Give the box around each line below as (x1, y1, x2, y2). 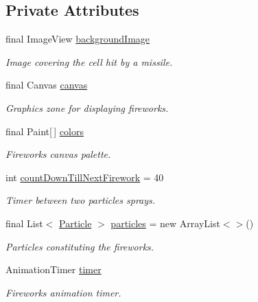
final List (5, 216, 43, 230)
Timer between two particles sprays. (5, 193, 156, 207)
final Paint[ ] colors (5, 124, 84, 138)
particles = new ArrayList (110, 216, 220, 230)
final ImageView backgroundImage (5, 32, 150, 46)
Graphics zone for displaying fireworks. (5, 100, 169, 115)
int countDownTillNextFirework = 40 (5, 170, 164, 184)
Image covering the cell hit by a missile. (5, 54, 173, 69)
